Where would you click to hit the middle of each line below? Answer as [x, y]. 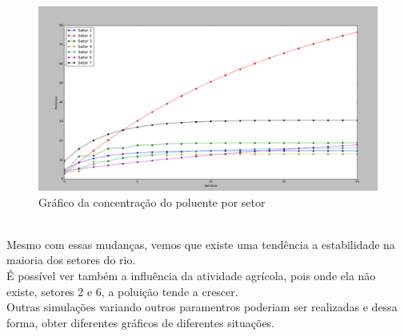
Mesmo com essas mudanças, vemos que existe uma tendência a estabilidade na [201, 244]
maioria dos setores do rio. [71, 260]
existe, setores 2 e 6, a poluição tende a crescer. [122, 291]
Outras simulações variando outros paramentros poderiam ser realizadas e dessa [202, 307]
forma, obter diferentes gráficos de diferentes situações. [141, 322]
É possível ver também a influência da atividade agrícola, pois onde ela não [191, 276]
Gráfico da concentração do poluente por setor [152, 202]
